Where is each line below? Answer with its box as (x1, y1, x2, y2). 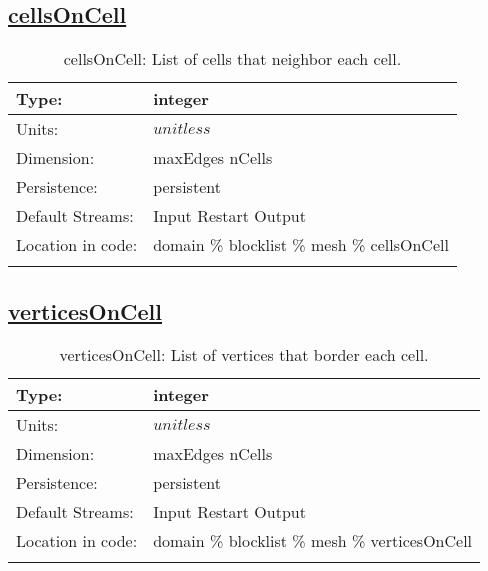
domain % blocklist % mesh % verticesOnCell (153, 529, 473, 553)
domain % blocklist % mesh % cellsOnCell (153, 233, 449, 257)
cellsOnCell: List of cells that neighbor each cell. (63, 47, 402, 71)
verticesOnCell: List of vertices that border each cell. (59, 343, 429, 367)
